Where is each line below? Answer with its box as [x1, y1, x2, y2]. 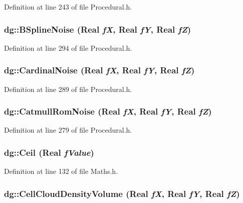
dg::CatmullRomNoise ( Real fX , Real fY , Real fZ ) [4, 105, 212, 118]
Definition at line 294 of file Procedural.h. [4, 42, 132, 53]
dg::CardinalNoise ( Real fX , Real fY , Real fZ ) [4, 64, 195, 76]
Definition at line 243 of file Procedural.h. [4, 2, 132, 12]
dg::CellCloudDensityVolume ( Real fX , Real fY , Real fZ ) [4, 187, 240, 199]
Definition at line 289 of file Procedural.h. [4, 83, 132, 94]
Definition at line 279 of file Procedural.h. [4, 125, 132, 135]
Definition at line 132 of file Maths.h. [4, 166, 118, 176]
